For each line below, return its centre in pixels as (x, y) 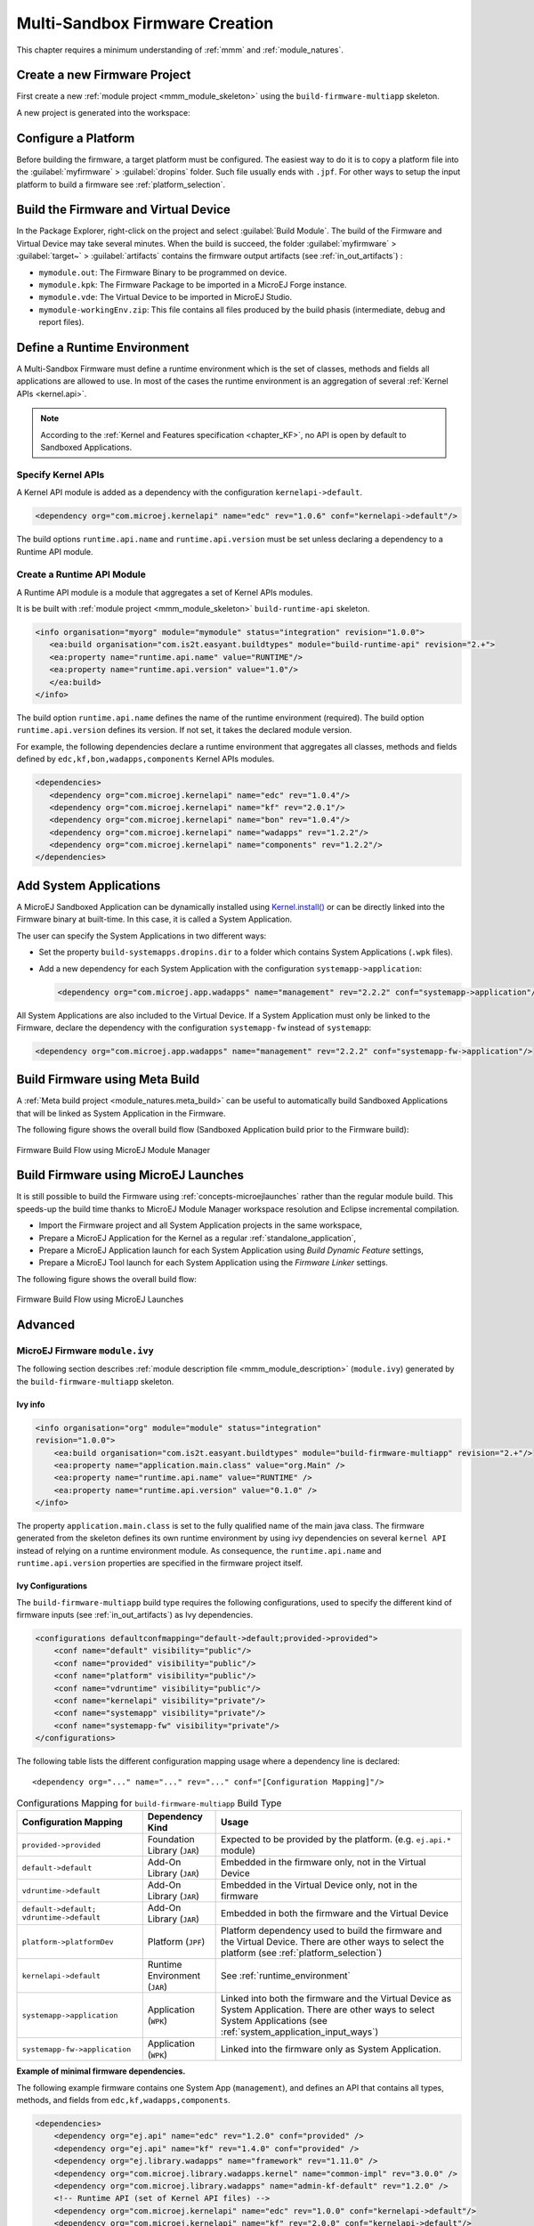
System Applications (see (275, 2021)
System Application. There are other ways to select (328, 2010)
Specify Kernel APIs (61, 475)
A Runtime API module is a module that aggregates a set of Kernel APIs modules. (165, 592)
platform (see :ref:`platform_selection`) (302, 1953)
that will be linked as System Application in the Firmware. (121, 1113)
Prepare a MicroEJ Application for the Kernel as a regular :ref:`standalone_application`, (197, 1238)
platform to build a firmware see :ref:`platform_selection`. (121, 184)
